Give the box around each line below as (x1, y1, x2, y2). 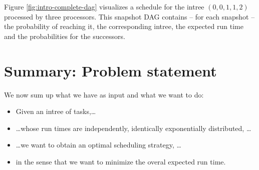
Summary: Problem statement (4, 60, 217, 80)
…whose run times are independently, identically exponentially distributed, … (16, 122, 251, 133)
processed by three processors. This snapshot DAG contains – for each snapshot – (4, 11, 255, 21)
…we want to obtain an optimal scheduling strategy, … (16, 139, 181, 150)
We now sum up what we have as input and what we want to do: (4, 89, 204, 99)
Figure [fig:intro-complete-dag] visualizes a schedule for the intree (4, 1, 204, 11)
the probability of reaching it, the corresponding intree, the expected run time (4, 21, 243, 31)
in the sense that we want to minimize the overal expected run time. (16, 156, 226, 166)
